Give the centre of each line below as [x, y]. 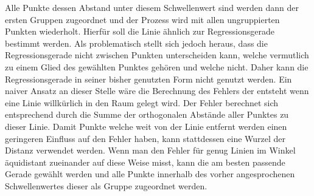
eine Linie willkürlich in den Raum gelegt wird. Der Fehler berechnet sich [142, 102]
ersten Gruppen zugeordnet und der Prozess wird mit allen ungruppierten [142, 19]
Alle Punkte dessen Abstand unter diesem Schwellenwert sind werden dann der [152, 7]
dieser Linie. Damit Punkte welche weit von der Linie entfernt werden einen [146, 126]
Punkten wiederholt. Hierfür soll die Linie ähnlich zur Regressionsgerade [140, 31]
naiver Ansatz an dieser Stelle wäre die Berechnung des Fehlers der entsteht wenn [157, 91]
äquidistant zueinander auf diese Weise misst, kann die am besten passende [145, 162]
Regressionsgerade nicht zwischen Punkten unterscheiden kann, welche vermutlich [157, 55]
